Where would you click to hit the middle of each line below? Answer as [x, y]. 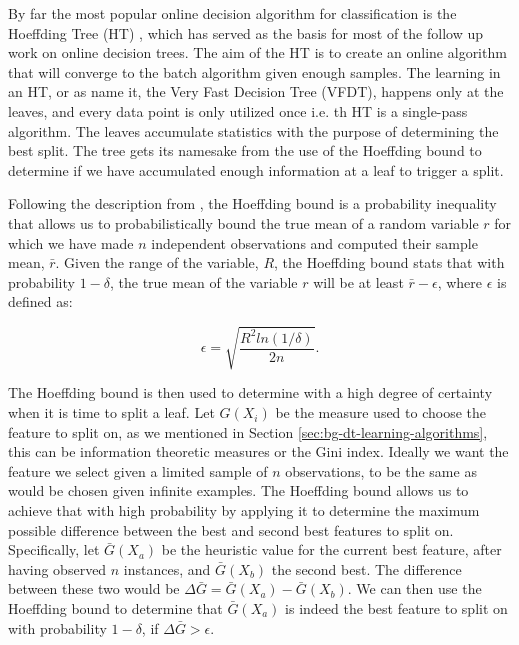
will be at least [358, 281]
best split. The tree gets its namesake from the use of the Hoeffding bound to [245, 150]
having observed [57, 568]
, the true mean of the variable [203, 281]
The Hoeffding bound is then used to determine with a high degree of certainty [250, 392]
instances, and [167, 568]
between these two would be [94, 588]
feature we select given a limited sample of [138, 470]
